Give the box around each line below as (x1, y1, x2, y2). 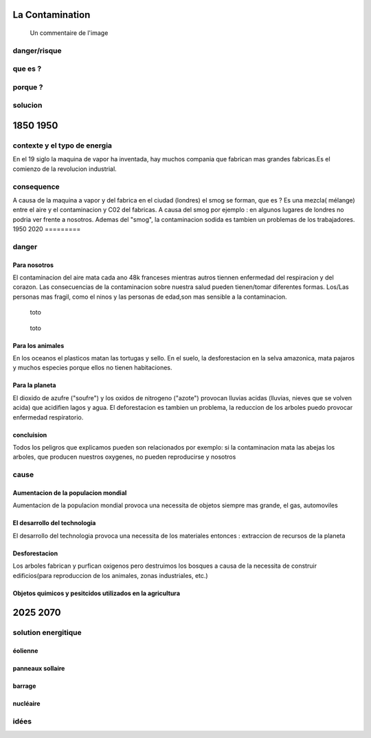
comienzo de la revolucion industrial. (12, 165, 117, 173)
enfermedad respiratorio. (12, 413, 84, 422)
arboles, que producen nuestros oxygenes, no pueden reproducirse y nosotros (12, 453, 236, 461)
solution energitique (12, 628, 82, 638)
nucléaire (12, 700, 41, 708)
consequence (12, 182, 60, 192)
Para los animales (12, 341, 65, 349)
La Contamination (12, 9, 91, 21)
